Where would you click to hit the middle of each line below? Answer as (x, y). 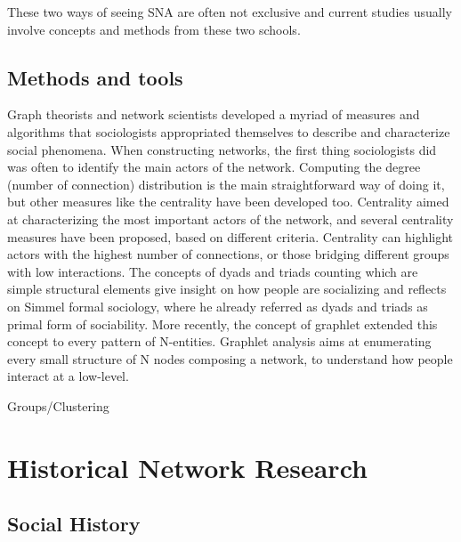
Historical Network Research (187, 467)
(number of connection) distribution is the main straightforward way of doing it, (226, 184)
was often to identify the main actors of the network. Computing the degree (214, 167)
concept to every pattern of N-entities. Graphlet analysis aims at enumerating (219, 341)
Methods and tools (95, 77)
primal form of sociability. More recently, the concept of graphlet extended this (222, 324)
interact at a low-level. (68, 376)
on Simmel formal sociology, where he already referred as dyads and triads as (218, 306)
